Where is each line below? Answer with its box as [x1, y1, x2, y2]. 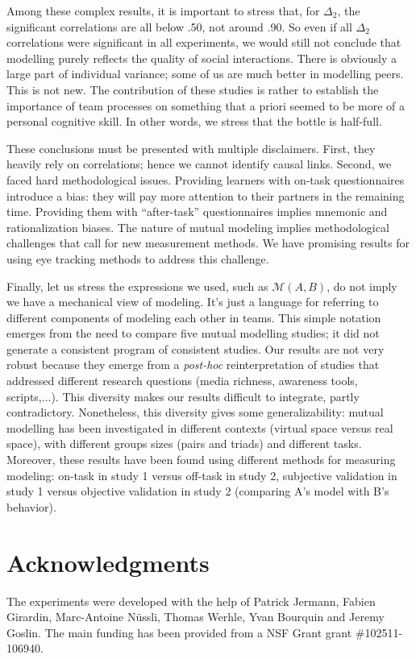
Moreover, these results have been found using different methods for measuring [6, 451, 396, 468]
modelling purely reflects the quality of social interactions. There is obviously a [6, 49, 397, 66]
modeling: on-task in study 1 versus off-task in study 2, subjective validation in [6, 466, 397, 483]
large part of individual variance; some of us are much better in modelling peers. [6, 65, 404, 82]
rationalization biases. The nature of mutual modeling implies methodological [6, 218, 389, 235]
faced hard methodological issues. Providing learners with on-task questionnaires [6, 171, 405, 188]
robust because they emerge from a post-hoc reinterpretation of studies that [6, 356, 380, 373]
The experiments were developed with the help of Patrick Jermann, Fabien [6, 592, 376, 609]
